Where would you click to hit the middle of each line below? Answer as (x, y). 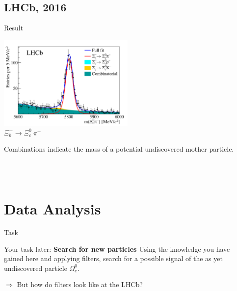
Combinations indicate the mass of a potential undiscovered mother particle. (119, 149)
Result (14, 28)
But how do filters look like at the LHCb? (80, 284)
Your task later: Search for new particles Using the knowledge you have (117, 249)
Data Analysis (53, 209)
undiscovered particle (36, 268)
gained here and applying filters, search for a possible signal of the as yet (113, 258)
